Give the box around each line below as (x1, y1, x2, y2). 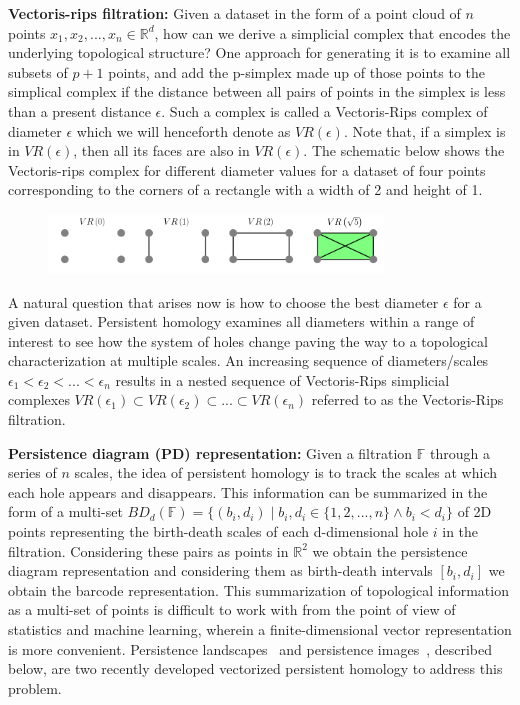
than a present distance (8, 100, 151, 121)
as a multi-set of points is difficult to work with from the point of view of (8, 599, 456, 620)
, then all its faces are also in (73, 140, 250, 161)
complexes (8, 389, 70, 410)
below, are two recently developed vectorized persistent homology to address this (8, 658, 503, 679)
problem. (8, 677, 62, 698)
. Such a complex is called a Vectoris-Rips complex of (161, 100, 488, 121)
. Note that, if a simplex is (343, 120, 506, 141)
